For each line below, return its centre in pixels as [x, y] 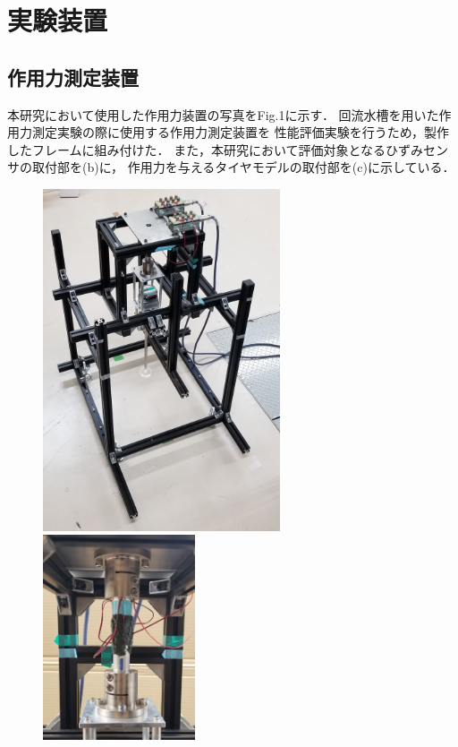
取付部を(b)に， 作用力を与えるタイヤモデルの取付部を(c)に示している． [243, 167]
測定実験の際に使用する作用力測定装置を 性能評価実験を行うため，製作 [240, 132]
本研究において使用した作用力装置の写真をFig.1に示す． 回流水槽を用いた [223, 114]
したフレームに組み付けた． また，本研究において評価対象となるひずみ [216, 149]
